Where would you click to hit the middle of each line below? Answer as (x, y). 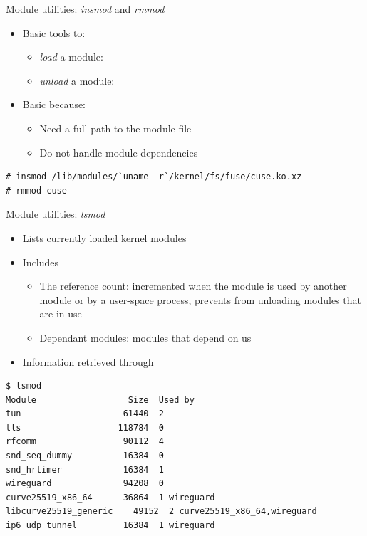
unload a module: (77, 80)
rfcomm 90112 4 (85, 442)
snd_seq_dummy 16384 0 (85, 456)
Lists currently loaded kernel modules (104, 237)
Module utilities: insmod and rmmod (85, 9)
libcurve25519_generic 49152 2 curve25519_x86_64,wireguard (161, 511)
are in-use (61, 314)
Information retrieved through (88, 361)
